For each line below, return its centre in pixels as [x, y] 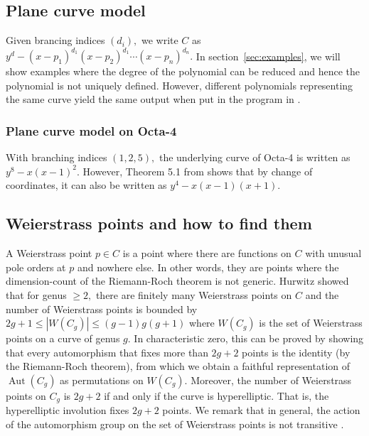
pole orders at [36, 267]
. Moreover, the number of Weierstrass [268, 380]
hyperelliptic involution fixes [68, 410]
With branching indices [57, 157]
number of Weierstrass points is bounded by [102, 309]
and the [322, 295]
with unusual [333, 253]
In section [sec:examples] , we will [268, 56]
